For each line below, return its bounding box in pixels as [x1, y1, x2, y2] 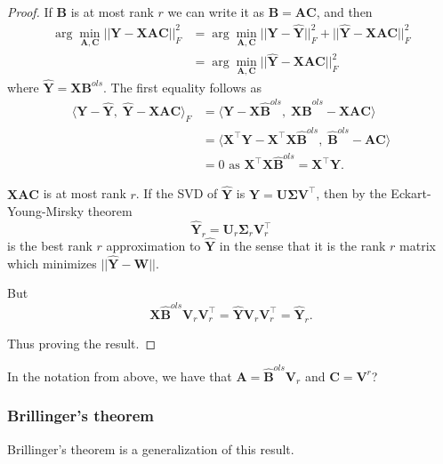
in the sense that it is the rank [219, 236, 386, 255]
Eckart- [391, 184, 431, 203]
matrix [399, 236, 436, 255]
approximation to [106, 236, 201, 255]
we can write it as [167, 3, 265, 20]
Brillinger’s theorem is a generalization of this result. [7, 439, 294, 458]
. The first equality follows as [103, 77, 262, 96]
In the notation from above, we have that [7, 366, 232, 385]
